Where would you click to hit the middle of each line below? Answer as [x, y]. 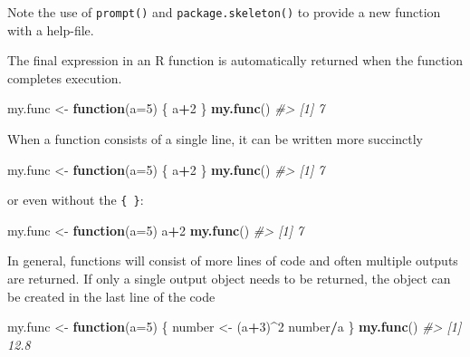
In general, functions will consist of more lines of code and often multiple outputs [233, 261]
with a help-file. [51, 29]
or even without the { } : [76, 200]
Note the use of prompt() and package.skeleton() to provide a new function [224, 12]
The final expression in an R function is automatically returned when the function [235, 60]
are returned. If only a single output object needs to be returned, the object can [229, 279]
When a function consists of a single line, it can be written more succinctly [215, 139]
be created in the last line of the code [111, 296]
